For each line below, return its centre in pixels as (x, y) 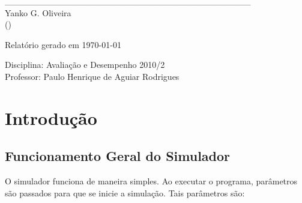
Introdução (51, 117)
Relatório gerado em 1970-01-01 (63, 44)
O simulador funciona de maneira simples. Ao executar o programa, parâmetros (151, 181)
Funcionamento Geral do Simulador (118, 156)
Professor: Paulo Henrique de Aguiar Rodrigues (92, 76)
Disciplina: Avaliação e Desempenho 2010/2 (85, 65)
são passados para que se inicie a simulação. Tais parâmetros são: (125, 192)
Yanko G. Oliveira (38, 12)
